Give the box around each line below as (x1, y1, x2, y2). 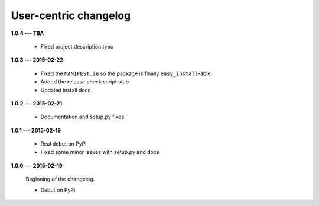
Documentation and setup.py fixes (40, 113, 124, 121)
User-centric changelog (11, 9, 131, 22)
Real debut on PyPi (40, 140, 87, 147)
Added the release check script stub (40, 78, 129, 85)
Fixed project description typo (40, 43, 114, 50)
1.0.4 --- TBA (11, 30, 44, 37)
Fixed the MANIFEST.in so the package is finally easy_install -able (40, 70, 211, 77)
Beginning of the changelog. (25, 175, 95, 183)
